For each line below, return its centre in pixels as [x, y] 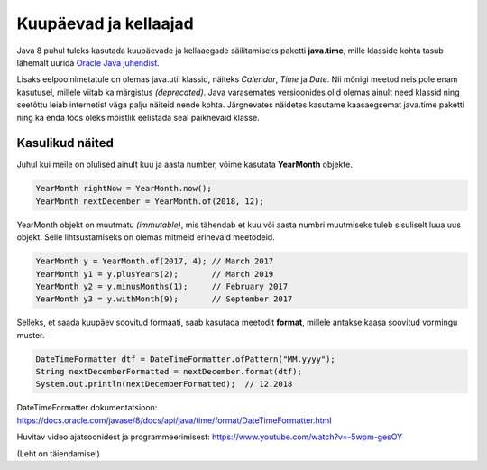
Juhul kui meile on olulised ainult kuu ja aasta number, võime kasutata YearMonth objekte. [185, 165]
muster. [31, 335]
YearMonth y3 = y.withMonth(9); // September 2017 [164, 299]
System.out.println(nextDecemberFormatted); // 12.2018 [164, 384]
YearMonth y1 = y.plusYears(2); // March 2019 [155, 274]
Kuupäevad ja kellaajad [105, 23]
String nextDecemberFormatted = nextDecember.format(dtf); [169, 372]
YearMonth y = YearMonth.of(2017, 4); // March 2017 [155, 261]
